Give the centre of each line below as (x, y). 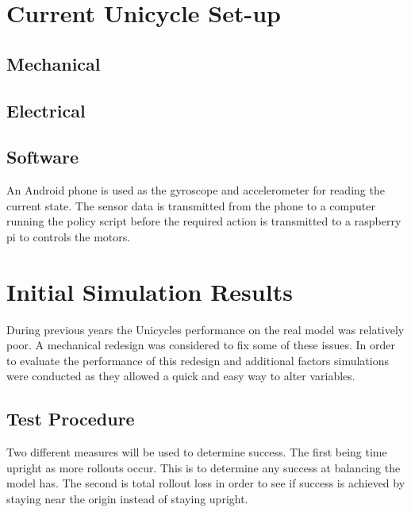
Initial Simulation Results (150, 291)
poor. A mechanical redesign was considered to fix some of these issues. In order (201, 345)
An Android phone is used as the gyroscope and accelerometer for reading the (196, 190)
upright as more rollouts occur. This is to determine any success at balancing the (204, 467)
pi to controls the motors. (69, 236)
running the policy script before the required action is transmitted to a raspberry (204, 221)
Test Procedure (71, 419)
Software (43, 157)
